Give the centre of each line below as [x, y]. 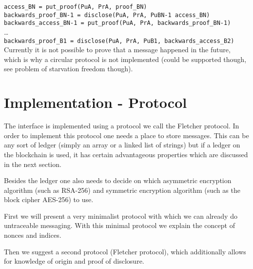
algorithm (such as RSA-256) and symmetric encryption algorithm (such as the [122, 190]
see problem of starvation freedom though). [68, 69]
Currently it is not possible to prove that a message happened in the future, [117, 50]
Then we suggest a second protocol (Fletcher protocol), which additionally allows [125, 251]
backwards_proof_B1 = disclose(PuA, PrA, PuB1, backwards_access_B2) [119, 41]
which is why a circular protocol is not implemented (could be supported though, [125, 59]
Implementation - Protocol [96, 102]
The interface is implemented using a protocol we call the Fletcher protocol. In [122, 126]
